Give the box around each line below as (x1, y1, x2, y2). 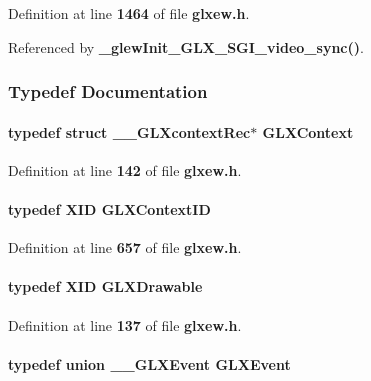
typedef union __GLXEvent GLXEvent (8, 353, 291, 374)
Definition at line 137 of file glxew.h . (8, 314, 242, 335)
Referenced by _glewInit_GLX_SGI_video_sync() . (8, 36, 364, 57)
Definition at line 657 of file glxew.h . (8, 237, 242, 258)
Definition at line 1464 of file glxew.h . (8, 3, 250, 23)
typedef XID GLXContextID (8, 199, 211, 220)
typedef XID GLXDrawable (8, 276, 203, 297)
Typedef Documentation (8, 79, 208, 104)
